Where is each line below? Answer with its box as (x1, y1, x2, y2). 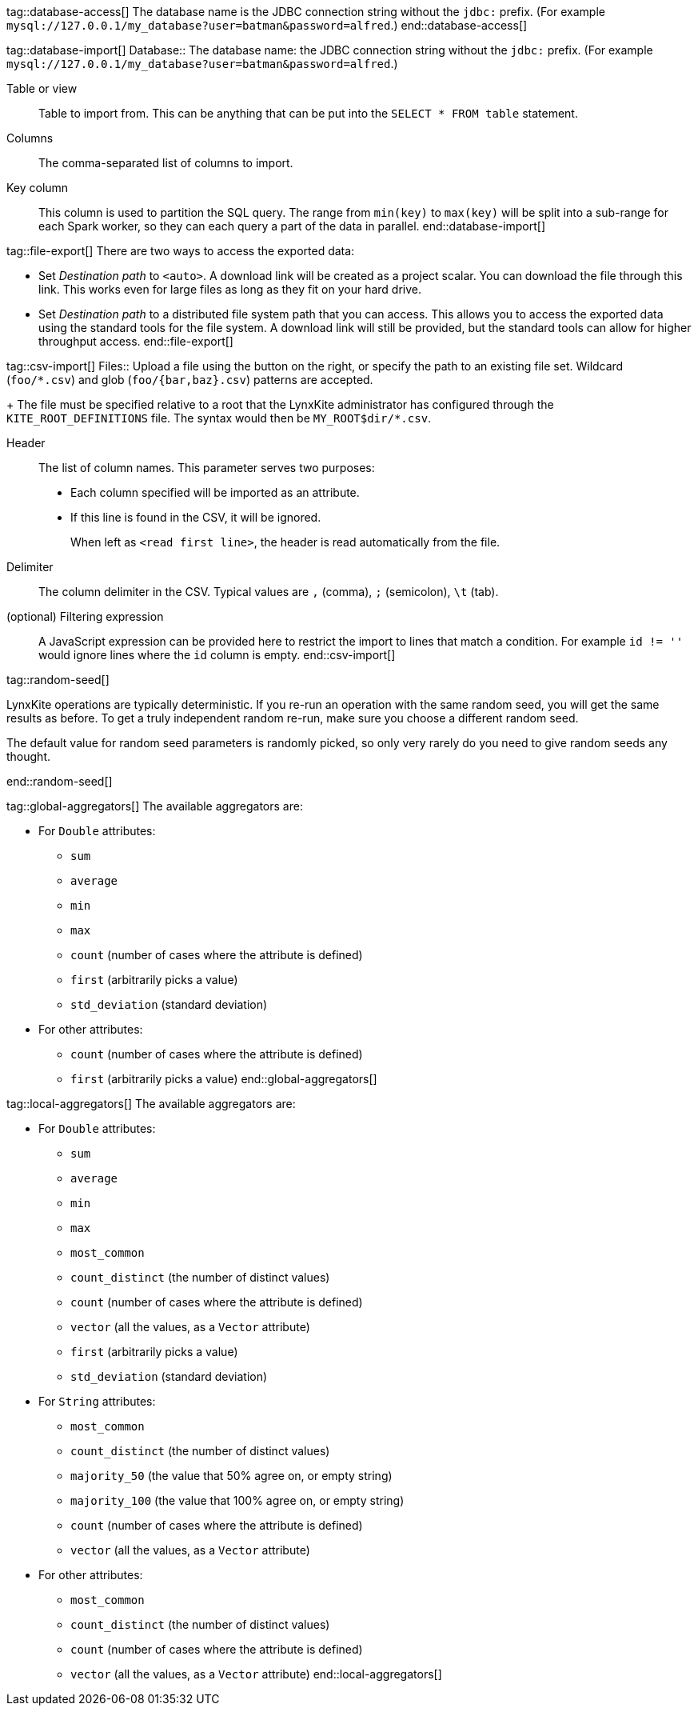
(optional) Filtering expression (6, 610, 164, 623)
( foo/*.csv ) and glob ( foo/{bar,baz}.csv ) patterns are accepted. (6, 373, 373, 386)
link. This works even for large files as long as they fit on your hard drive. (38, 282, 422, 296)
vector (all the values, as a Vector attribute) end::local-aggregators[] (70, 1667, 442, 1681)
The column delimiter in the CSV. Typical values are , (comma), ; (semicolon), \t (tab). (38, 585, 499, 598)
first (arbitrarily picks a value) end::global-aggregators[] (70, 1072, 377, 1086)
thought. (6, 750, 51, 763)
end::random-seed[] (6, 774, 113, 788)
